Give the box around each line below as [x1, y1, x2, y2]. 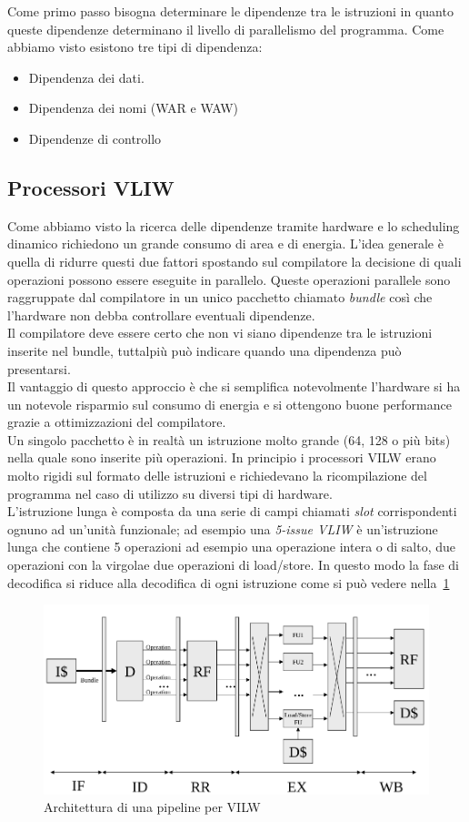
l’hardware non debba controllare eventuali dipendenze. [7, 305, 315, 324]
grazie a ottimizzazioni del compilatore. [7, 412, 226, 431]
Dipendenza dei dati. [28, 67, 145, 86]
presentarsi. [7, 359, 71, 378]
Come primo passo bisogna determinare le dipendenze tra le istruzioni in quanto [7, 2, 454, 20]
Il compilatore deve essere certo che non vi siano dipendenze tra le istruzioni [7, 323, 433, 342]
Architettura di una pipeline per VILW [44, 797, 261, 817]
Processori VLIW [7, 173, 175, 201]
